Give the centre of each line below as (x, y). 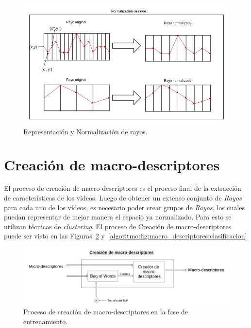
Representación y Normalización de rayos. (85, 131)
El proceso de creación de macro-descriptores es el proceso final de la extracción (123, 188)
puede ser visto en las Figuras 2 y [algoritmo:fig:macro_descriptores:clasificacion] (125, 236)
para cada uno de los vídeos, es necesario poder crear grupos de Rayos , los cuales (124, 207)
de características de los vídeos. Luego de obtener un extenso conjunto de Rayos (123, 197)
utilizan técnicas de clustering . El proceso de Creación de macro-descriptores (118, 226)
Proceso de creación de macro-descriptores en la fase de (106, 312)
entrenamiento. (46, 321)
